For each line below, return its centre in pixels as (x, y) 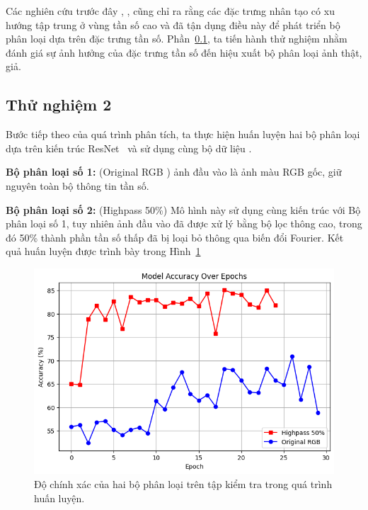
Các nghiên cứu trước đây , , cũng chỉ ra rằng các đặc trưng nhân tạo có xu (170, 11)
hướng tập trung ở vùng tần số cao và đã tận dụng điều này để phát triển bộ (173, 24)
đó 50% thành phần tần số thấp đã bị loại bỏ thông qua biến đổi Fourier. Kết (175, 237)
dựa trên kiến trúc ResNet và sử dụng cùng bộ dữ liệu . (129, 148)
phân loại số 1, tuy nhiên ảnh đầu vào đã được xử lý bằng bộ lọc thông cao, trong (184, 223)
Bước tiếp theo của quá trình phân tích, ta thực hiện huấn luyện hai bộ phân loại (183, 134)
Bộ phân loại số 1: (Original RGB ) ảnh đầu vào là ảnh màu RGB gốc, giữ (174, 172)
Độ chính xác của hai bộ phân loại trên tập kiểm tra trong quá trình (183, 484)
